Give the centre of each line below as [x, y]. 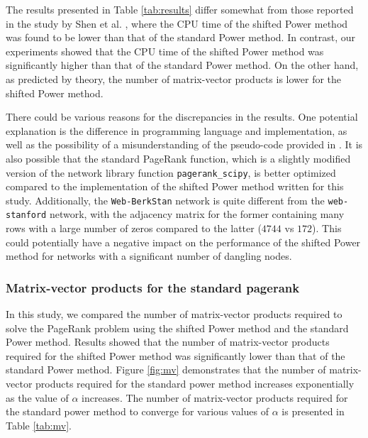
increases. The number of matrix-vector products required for [215, 397]
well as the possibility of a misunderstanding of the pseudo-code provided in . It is [184, 144]
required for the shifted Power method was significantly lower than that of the [175, 355]
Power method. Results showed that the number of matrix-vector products [168, 342]
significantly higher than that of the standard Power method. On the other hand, [182, 65]
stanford [26, 215]
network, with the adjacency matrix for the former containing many [197, 214]
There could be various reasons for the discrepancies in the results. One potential [182, 117]
